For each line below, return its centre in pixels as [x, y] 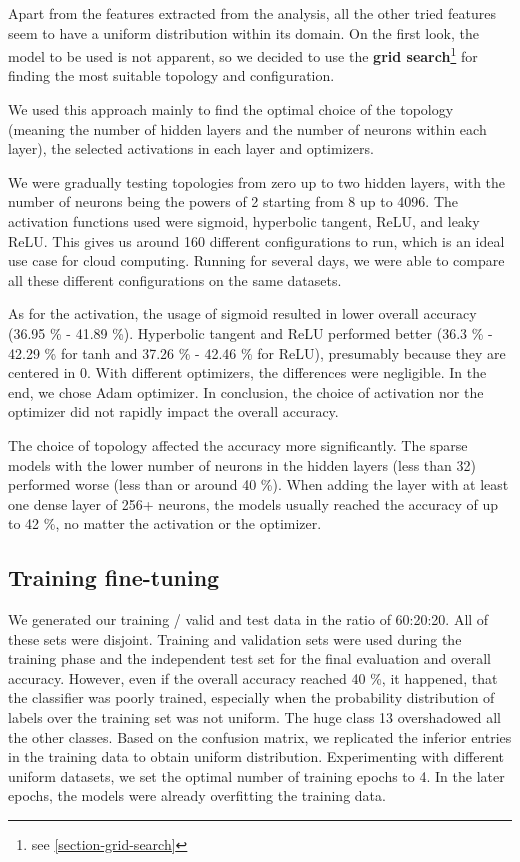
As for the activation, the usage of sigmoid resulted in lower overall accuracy [242, 313]
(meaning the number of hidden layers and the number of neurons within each [247, 128]
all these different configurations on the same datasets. [175, 279]
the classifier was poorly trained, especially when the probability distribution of [251, 697]
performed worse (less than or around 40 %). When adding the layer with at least [258, 484]
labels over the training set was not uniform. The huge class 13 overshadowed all [254, 717]
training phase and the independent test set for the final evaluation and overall [249, 658]
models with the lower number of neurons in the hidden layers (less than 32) [242, 464]
